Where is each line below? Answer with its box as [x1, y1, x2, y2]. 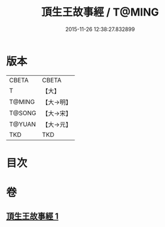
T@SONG [9, 109, 37, 117]
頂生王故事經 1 [6, 211, 59, 222]
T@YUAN [9, 120, 36, 128]
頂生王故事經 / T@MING [41, 5, 159, 19]
